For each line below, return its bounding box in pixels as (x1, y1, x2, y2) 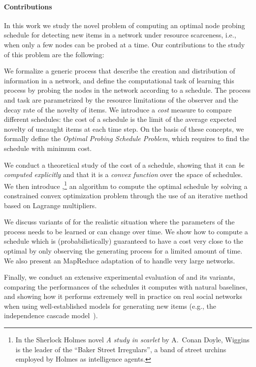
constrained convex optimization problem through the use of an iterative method (4, 190, 248, 200)
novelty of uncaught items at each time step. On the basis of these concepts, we (4, 123, 244, 134)
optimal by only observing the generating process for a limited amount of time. (4, 245, 243, 256)
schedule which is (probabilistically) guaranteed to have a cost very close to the (4, 236, 243, 246)
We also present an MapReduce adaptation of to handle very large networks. (4, 255, 235, 265)
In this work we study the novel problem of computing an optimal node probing (4, 20, 245, 30)
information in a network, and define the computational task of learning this (4, 75, 234, 85)
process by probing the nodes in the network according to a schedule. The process (4, 85, 251, 95)
